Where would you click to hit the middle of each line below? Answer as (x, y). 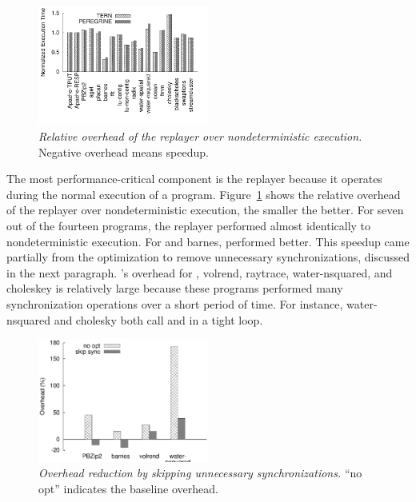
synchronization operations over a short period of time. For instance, (175, 303)
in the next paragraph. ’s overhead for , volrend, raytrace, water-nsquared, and (200, 272)
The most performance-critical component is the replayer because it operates (194, 179)
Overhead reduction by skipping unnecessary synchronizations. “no (200, 473)
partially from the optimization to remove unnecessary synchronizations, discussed (208, 257)
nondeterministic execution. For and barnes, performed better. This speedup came (208, 241)
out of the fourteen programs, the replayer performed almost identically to (189, 225)
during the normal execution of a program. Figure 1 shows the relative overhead (204, 194)
